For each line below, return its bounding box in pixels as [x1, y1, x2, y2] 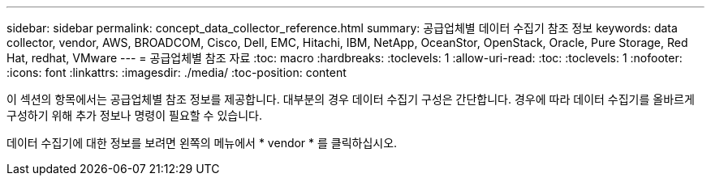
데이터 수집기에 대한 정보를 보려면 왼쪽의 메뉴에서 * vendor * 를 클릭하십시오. [6, 136, 398, 150]
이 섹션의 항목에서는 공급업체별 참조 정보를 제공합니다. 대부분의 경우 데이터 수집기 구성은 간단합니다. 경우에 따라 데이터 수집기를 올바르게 [6, 92, 695, 106]
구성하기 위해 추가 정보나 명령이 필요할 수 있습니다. [6, 108, 262, 122]
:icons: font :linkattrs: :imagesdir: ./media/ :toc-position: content [6, 66, 347, 79]
